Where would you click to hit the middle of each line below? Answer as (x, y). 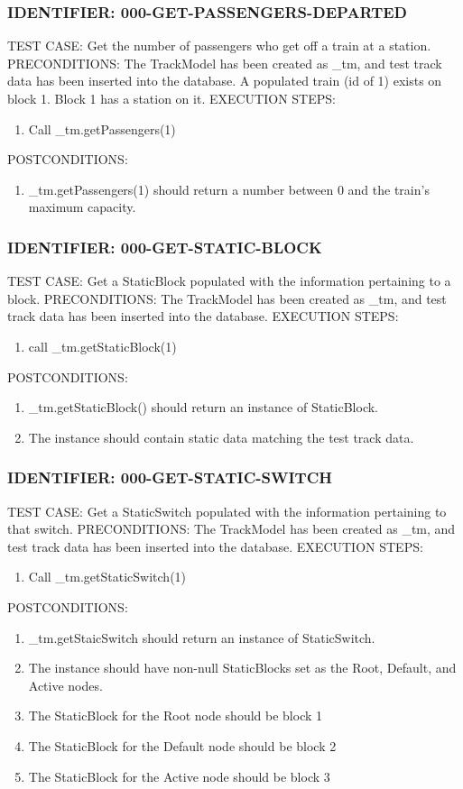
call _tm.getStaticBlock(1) (102, 346)
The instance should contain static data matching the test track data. (221, 437)
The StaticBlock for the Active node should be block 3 (179, 776)
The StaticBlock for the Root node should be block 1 (176, 716)
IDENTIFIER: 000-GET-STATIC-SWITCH (170, 477)
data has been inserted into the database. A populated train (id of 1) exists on (225, 81)
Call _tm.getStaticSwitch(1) (107, 577)
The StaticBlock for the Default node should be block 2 (182, 745)
